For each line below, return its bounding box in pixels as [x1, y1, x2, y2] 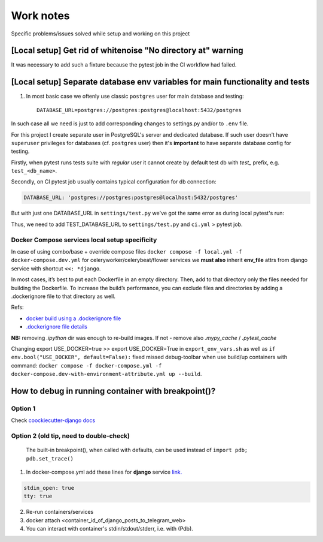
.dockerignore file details [26, 323, 88, 330]
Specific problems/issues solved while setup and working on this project [11, 30, 190, 37]
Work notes [11, 9, 70, 22]
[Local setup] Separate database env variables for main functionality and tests [11, 77, 310, 87]
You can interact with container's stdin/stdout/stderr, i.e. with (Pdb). [26, 525, 194, 532]
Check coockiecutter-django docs [11, 417, 96, 424]
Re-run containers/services [26, 508, 94, 516]
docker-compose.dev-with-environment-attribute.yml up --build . [11, 371, 202, 378]
